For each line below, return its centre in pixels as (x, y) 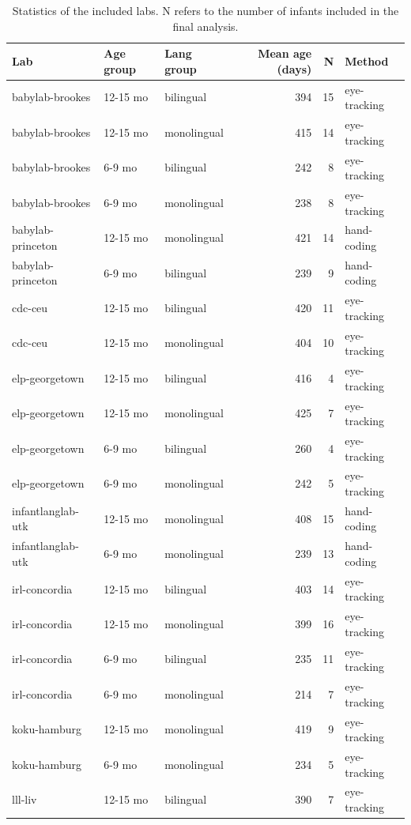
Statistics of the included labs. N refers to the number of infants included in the (205, 10)
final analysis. (205, 26)
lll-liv (25, 799)
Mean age (285, 53)
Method (367, 60)
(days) (294, 68)
